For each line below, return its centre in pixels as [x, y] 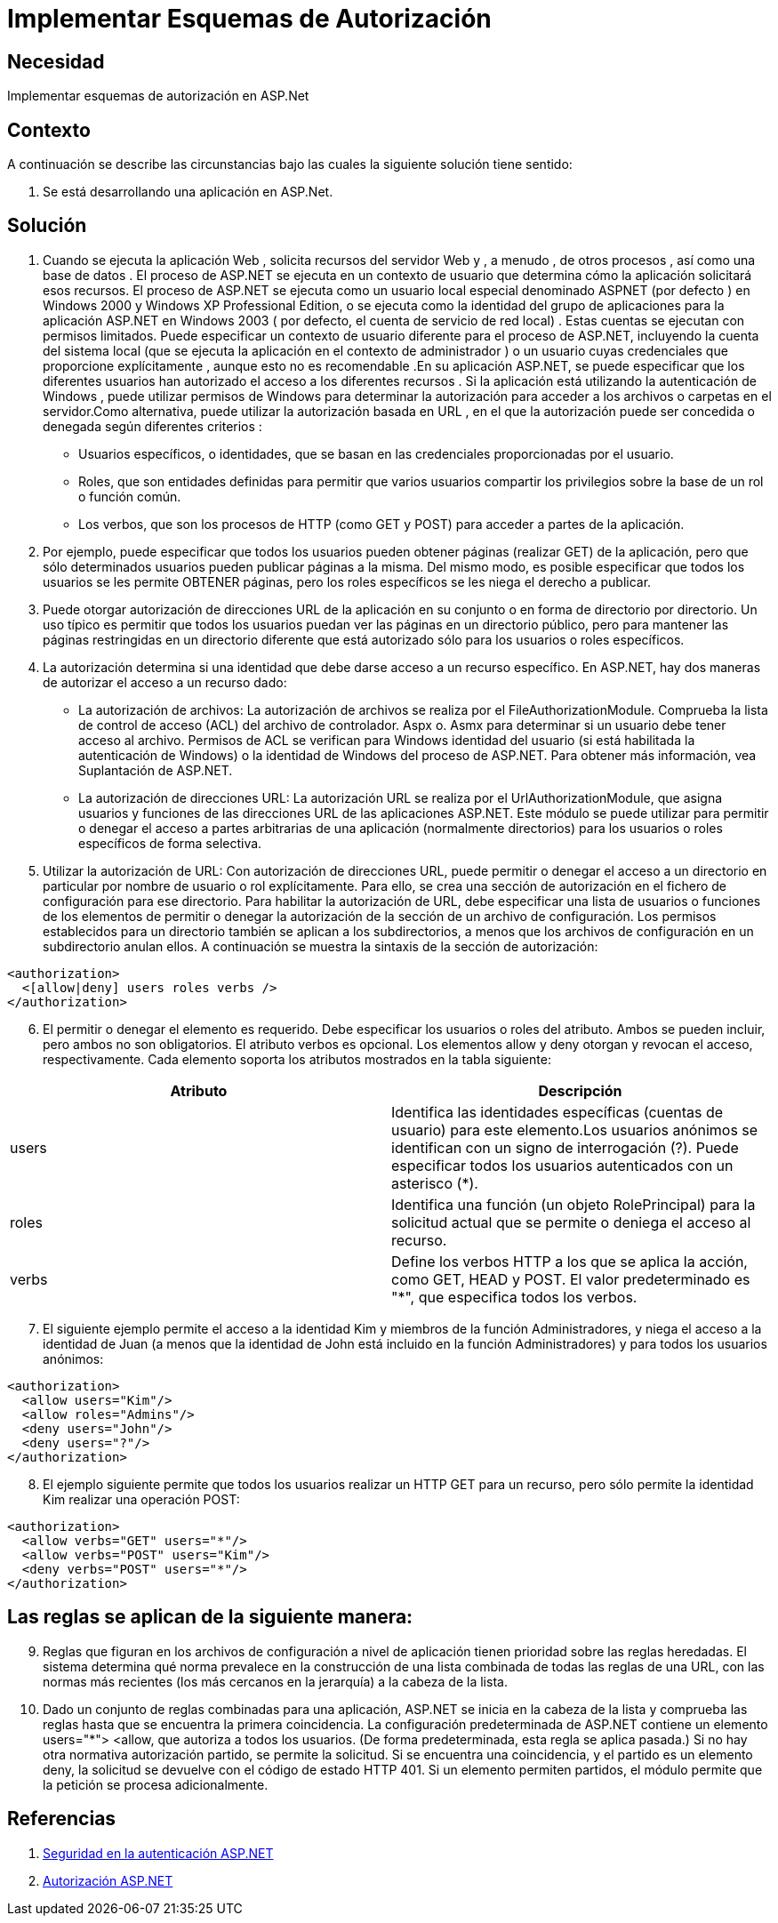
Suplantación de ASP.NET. [156, 770]
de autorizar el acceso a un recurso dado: [165, 682]
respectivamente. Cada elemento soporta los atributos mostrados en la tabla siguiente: [297, 1059]
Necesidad [56, 61]
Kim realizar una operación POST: [141, 1499]
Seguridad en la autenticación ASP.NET [158, 1853]
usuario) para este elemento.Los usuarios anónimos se [575, 1130]
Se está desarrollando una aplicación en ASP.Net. [188, 192]
